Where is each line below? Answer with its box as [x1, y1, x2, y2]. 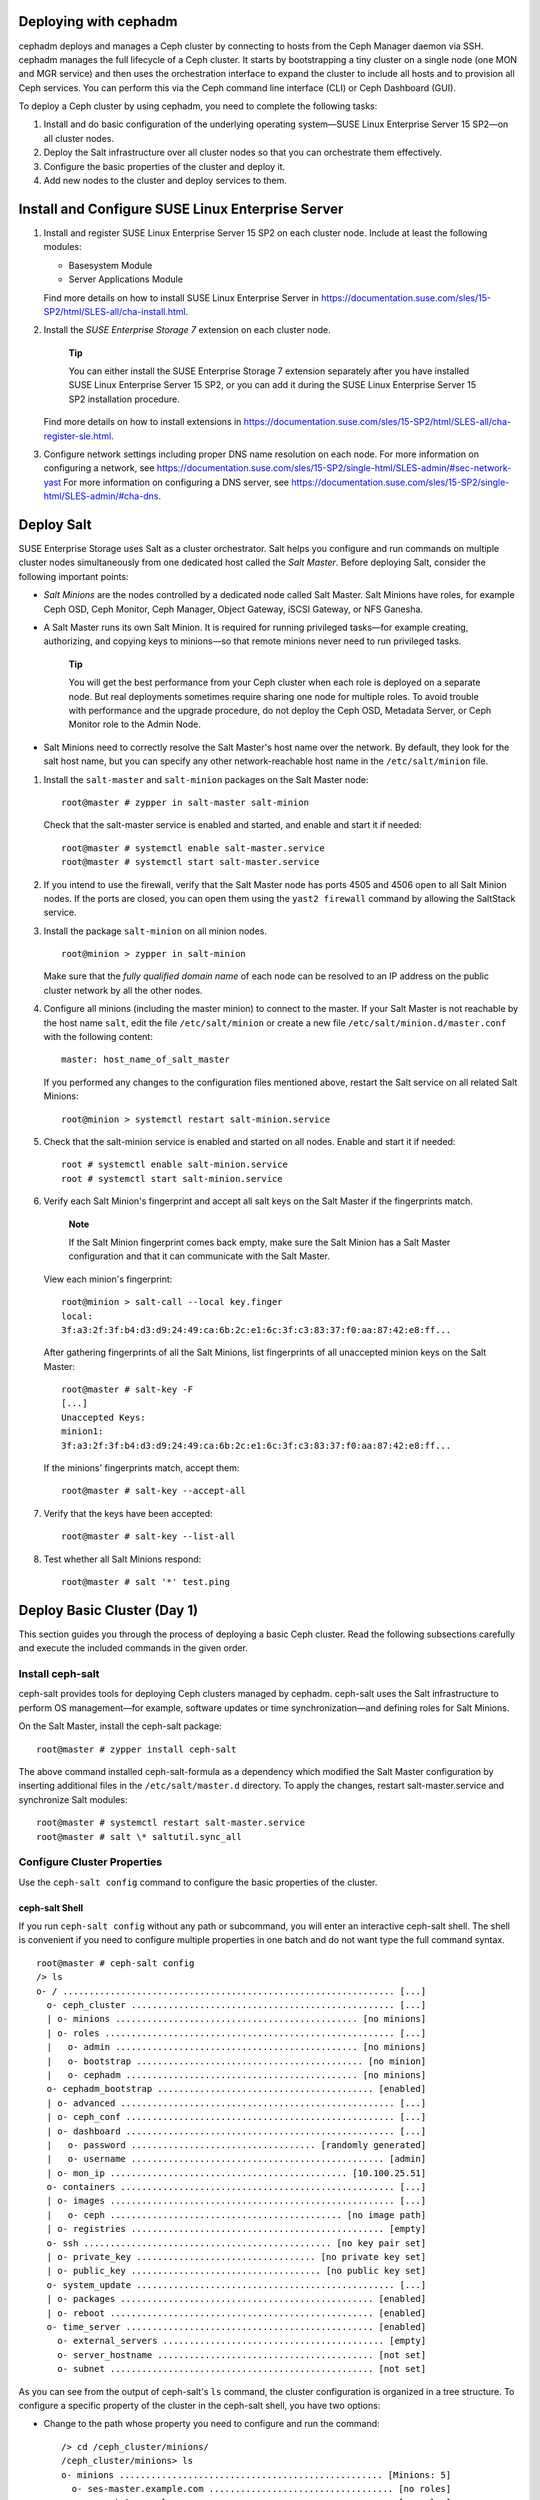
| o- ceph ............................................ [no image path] [46, 2209, 427, 2220]
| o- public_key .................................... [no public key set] [46, 2265, 427, 2277]
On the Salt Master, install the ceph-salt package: [18, 1720, 222, 1732]
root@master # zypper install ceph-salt [36, 1743, 237, 1755]
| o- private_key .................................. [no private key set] [46, 2251, 427, 2263]
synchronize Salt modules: [18, 1793, 128, 1805]
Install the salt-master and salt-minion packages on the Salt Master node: [43, 773, 369, 785]
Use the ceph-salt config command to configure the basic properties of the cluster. [18, 1876, 378, 1888]
